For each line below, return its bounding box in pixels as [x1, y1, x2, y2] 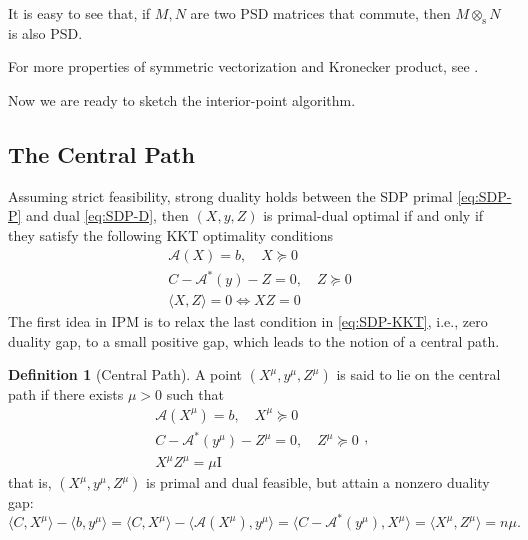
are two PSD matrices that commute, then [190, 3, 451, 23]
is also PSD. [8, 22, 83, 43]
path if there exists [8, 384, 124, 405]
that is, [8, 472, 52, 493]
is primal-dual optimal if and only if [263, 205, 484, 226]
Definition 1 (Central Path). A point [8, 364, 242, 385]
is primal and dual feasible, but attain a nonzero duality [146, 472, 490, 493]
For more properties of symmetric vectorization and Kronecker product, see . [8, 56, 479, 77]
